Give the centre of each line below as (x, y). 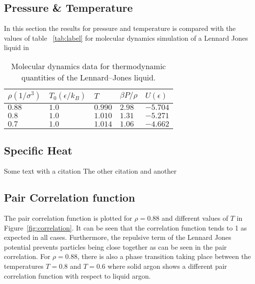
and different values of (195, 218)
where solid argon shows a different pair (167, 266)
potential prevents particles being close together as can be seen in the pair (115, 246)
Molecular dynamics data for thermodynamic (89, 66)
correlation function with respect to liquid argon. (77, 275)
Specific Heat (38, 150)
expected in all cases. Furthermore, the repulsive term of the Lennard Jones (118, 237)
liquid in (16, 47)
